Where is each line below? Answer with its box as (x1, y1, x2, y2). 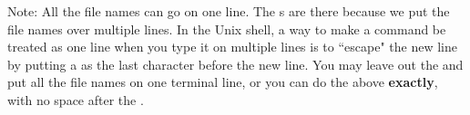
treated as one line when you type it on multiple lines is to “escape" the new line (7, 37, 457, 56)
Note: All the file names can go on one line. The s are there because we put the (7, 2, 450, 20)
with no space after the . (7, 90, 144, 109)
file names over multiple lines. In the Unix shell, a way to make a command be (7, 19, 446, 38)
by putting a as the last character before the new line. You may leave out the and (7, 54, 464, 73)
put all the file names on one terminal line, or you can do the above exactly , (7, 72, 438, 91)
